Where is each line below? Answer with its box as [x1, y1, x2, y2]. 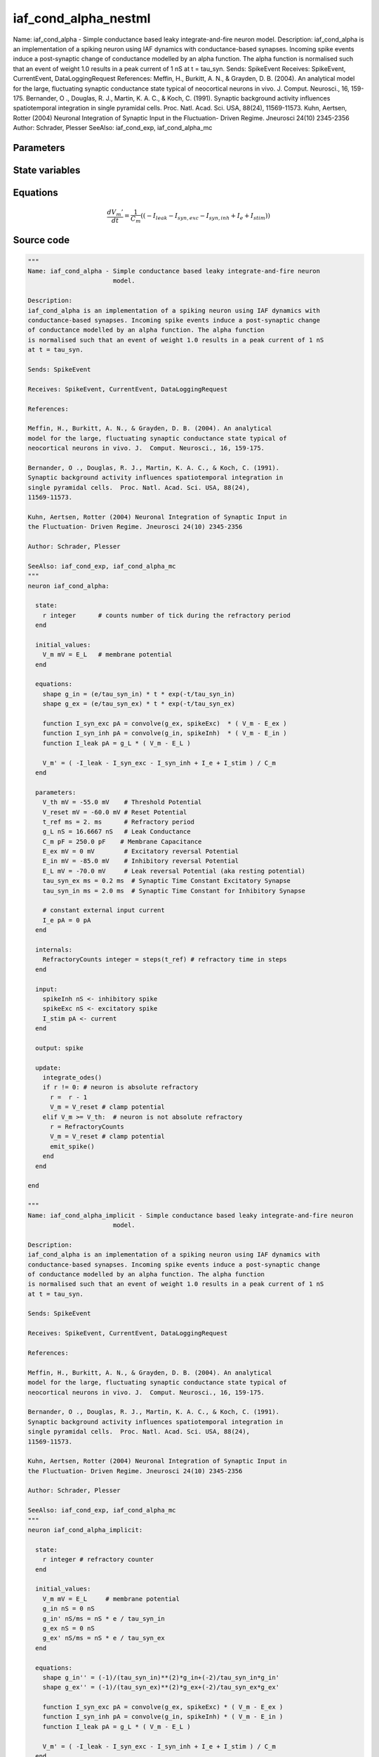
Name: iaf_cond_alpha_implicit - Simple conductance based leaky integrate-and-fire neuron [27, 1211, 354, 1219]
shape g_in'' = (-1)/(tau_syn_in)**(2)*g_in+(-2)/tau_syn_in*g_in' [42, 1673, 280, 1681]
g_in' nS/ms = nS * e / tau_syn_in [42, 1614, 165, 1623]
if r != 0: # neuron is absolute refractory [42, 1083, 199, 1091]
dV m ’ [107, 208, 124, 218]
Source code [13, 234, 70, 246]
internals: [35, 946, 73, 954]
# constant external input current [42, 907, 165, 914]
